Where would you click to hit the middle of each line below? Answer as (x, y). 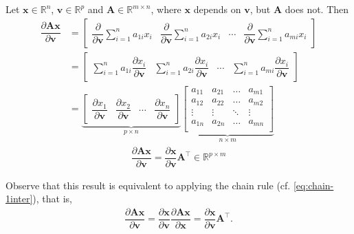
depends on (217, 9)
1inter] (19, 199)
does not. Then (317, 9)
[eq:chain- (313, 185)
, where (166, 9)
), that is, (52, 199)
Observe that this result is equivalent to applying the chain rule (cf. (148, 185)
